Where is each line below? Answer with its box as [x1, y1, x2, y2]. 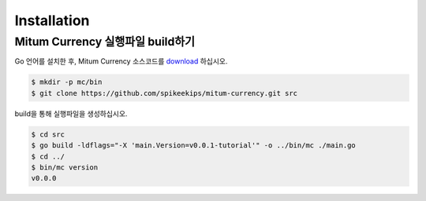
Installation [14, 12, 90, 29]
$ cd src [31, 130, 65, 139]
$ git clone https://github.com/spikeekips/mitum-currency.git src [31, 89, 298, 97]
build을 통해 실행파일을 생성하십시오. [14, 108, 128, 118]
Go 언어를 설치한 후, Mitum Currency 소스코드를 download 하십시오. [14, 57, 228, 66]
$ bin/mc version [31, 163, 99, 172]
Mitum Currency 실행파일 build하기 [14, 35, 196, 49]
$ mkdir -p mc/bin [31, 78, 103, 86]
